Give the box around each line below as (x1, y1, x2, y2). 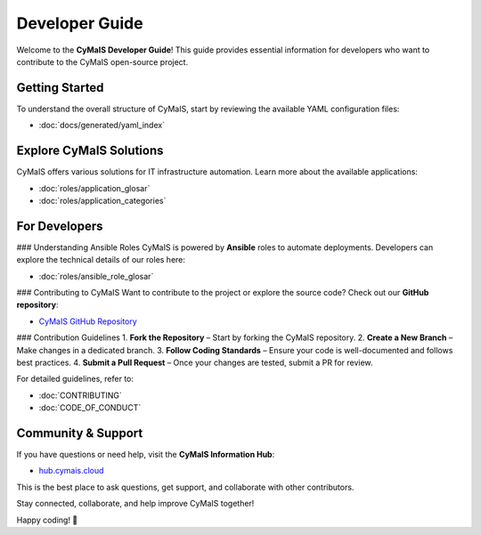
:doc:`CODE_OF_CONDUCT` (38, 402, 142, 413)
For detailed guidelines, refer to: (16, 374, 134, 385)
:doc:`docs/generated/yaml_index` (38, 120, 165, 131)
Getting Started (16, 80, 104, 95)
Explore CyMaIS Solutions (16, 143, 164, 158)
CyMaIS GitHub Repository (38, 316, 137, 327)
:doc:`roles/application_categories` (38, 195, 167, 206)
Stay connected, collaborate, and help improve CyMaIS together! (16, 499, 255, 509)
